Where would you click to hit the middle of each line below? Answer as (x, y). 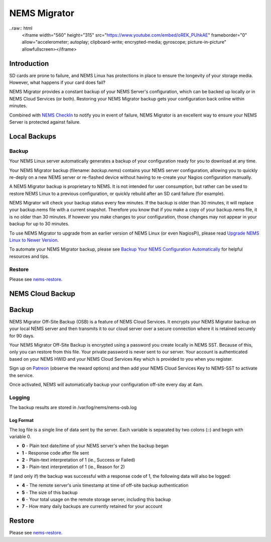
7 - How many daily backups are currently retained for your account (92, 506)
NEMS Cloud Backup (42, 294)
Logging (20, 397)
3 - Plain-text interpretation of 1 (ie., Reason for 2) (73, 467)
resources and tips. (29, 256)
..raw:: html (21, 28)
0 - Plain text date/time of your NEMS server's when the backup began (95, 446)
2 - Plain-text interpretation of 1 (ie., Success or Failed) (79, 460)
